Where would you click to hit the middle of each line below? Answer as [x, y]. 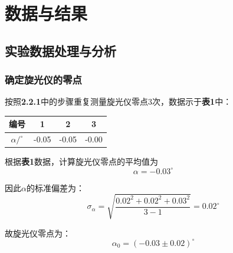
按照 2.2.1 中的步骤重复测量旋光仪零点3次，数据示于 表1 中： [118, 101]
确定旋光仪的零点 [43, 80]
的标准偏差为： [55, 187]
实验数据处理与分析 [60, 50]
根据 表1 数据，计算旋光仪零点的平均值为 [82, 162]
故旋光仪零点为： [38, 233]
